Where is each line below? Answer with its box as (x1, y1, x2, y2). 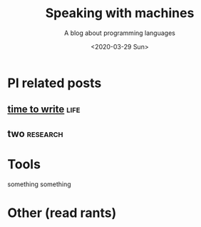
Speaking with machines (45, 5, 195, 21)
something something (7, 180, 71, 188)
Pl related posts (7, 75, 102, 91)
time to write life (7, 104, 81, 116)
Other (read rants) (7, 205, 117, 221)
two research (7, 127, 63, 140)
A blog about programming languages (63, 29, 176, 37)
